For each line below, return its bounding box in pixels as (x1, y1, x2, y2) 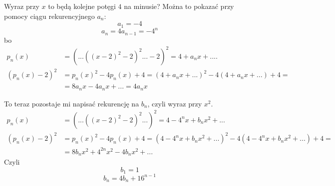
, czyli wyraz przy (147, 98, 202, 108)
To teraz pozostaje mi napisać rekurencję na (4, 98, 139, 108)
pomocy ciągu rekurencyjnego (4, 10, 95, 21)
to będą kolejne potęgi (48, 1, 116, 11)
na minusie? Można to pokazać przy (124, 1, 234, 11)
